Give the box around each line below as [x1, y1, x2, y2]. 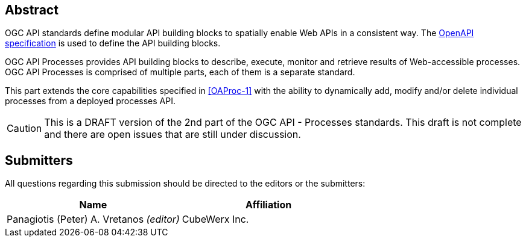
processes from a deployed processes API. [5, 96, 176, 107]
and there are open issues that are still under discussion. [44, 128, 301, 141]
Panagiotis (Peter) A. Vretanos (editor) [7, 213, 180, 226]
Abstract [5, 2, 59, 17]
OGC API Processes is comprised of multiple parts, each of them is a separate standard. [5, 67, 355, 78]
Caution [7, 122, 42, 135]
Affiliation [245, 199, 292, 211]
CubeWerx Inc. [182, 213, 249, 226]
